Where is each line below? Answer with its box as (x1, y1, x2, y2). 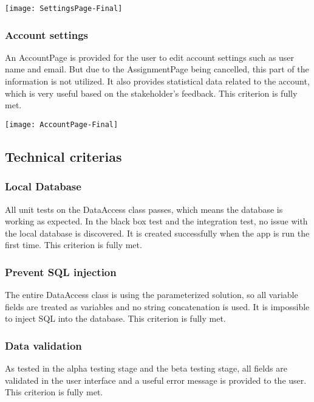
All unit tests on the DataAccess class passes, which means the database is (5, 203, 283, 215)
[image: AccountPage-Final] (5, 120, 118, 129)
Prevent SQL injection (5, 264, 117, 279)
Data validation (5, 338, 82, 353)
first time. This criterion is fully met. (5, 238, 142, 251)
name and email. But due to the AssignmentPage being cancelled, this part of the (5, 63, 309, 75)
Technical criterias (5, 147, 122, 165)
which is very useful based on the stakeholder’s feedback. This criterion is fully (5, 86, 298, 99)
